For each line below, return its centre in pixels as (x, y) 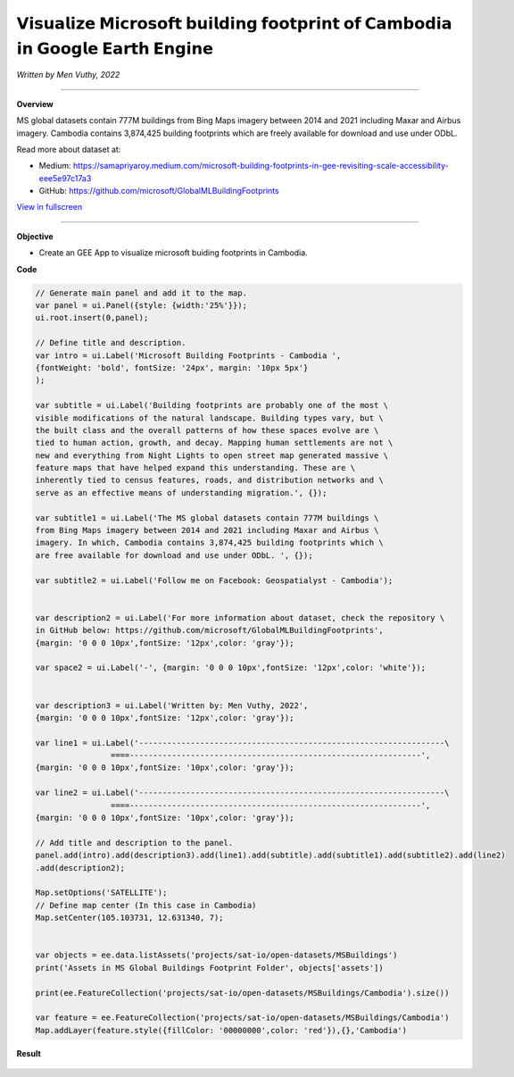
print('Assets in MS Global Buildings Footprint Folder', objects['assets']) (209, 968)
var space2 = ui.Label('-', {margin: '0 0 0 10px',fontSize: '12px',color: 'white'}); (231, 668)
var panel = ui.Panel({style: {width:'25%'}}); (141, 305)
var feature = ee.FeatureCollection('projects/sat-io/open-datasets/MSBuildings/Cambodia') (242, 1018)
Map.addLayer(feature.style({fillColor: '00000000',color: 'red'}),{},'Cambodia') (221, 1030)
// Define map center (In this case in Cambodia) (146, 905)
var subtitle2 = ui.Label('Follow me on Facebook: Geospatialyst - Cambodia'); (214, 580)
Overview (35, 104)
